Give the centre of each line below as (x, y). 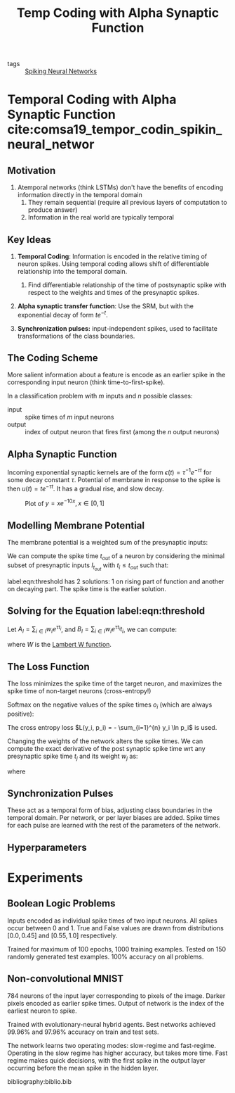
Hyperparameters (47, 847)
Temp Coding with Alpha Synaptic (118, 13)
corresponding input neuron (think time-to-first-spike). (86, 382)
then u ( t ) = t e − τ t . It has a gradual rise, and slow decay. (86, 488)
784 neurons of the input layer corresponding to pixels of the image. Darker (116, 996)
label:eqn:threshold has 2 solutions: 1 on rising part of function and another (116, 581)
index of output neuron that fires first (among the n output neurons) (122, 432)
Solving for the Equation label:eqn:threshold (106, 611)
